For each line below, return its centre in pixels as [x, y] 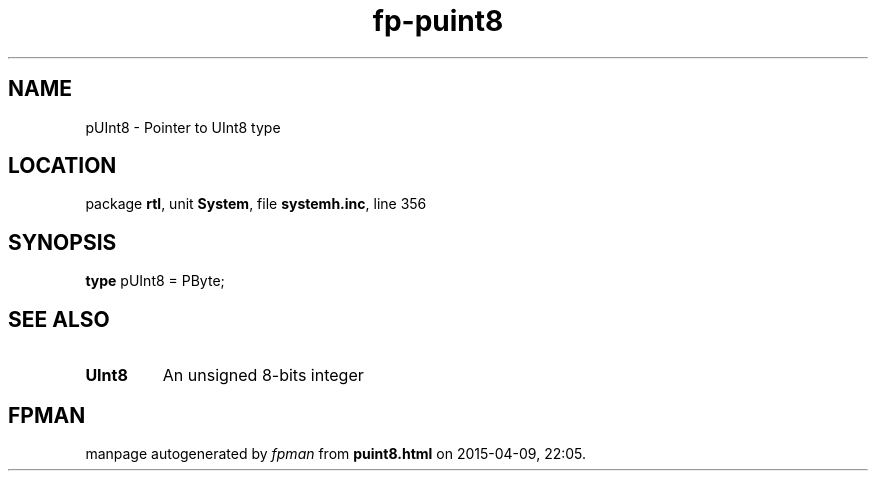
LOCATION [62, 166]
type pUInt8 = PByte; [155, 281]
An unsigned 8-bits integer [263, 375]
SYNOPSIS [62, 242]
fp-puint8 [438, 21]
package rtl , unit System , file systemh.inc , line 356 [256, 204]
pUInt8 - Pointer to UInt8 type [183, 127]
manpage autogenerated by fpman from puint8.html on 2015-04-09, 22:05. [336, 453]
